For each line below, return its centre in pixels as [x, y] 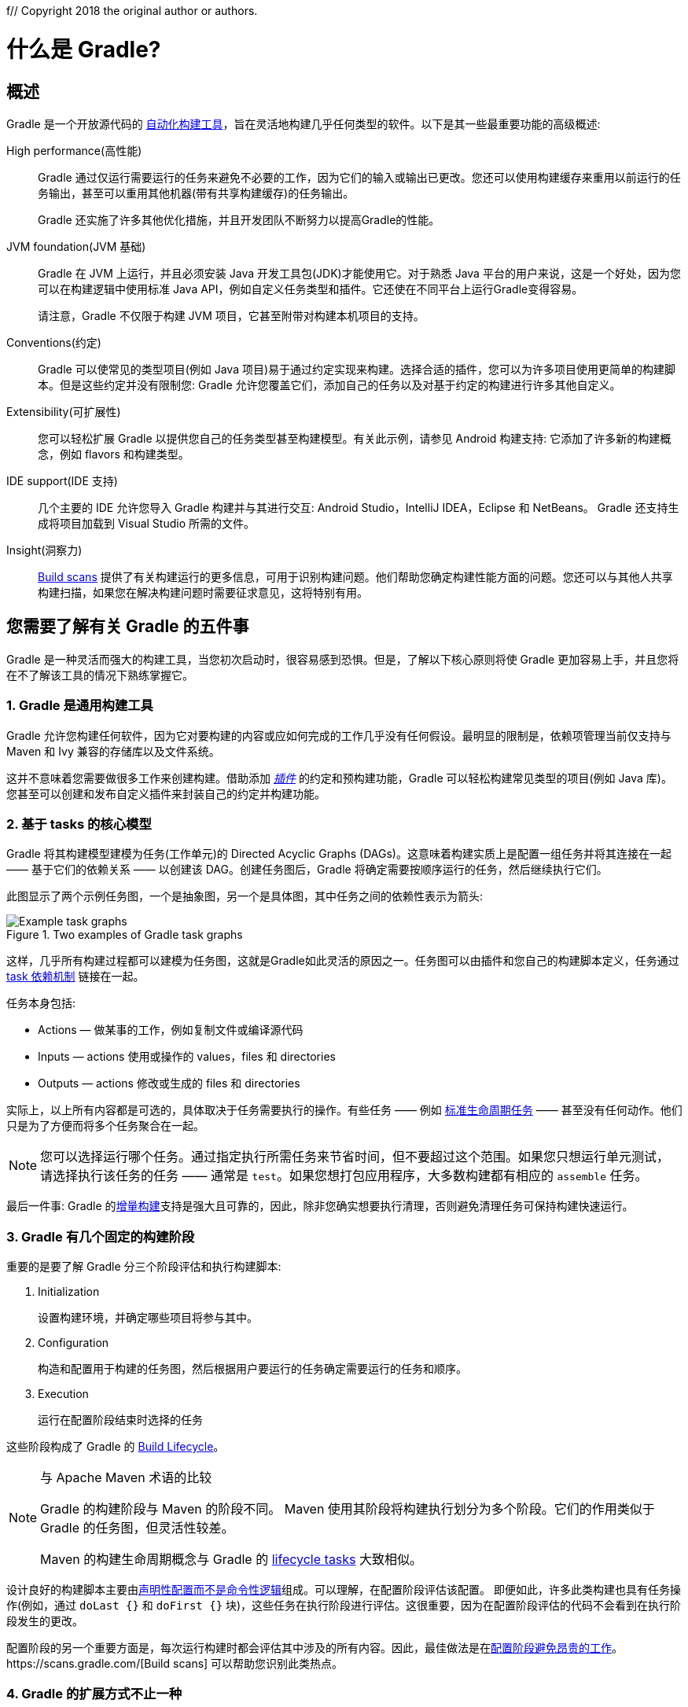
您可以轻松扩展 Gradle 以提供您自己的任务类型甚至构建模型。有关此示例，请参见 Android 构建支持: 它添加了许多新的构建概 [355, 438]
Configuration [74, 1343]
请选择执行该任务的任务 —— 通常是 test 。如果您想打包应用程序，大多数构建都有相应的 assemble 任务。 [344, 1176]
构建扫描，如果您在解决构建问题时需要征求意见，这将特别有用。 [203, 592]
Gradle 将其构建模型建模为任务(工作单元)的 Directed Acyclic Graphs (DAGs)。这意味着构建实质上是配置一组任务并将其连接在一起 [339, 854]
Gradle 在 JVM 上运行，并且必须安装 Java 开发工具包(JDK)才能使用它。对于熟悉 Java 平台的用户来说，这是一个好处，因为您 [359, 273]
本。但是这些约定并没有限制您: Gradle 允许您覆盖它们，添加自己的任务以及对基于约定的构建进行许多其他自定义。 [329, 384]
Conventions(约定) [54, 342]
